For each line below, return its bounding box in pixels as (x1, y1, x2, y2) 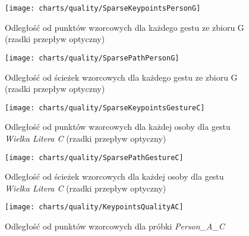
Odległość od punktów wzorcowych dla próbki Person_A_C (5, 220, 225, 232)
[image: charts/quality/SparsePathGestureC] (5, 153, 184, 162)
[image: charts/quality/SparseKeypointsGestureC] (5, 103, 205, 112)
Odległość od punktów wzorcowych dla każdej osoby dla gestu (5, 120, 231, 133)
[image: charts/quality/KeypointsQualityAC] (5, 203, 184, 212)
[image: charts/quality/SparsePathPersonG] (5, 53, 179, 62)
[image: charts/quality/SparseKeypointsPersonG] (5, 4, 201, 12)
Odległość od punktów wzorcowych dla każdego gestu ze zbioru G (5, 21, 244, 33)
